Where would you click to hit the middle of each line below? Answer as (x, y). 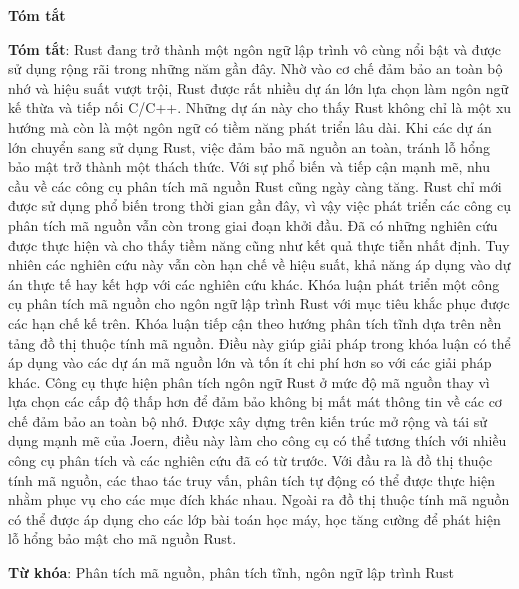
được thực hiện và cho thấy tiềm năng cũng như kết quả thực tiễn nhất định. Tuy (259, 244)
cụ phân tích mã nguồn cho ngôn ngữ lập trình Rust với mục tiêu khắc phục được (259, 303)
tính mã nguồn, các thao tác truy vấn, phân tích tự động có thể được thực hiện (251, 479)
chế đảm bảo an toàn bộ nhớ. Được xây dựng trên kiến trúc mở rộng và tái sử (248, 420)
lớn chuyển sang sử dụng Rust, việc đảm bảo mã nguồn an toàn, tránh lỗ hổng (249, 146)
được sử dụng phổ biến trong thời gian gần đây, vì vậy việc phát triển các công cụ (260, 205)
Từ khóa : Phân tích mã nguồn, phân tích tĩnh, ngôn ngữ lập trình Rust (231, 572)
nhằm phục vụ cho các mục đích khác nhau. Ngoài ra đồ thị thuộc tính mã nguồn (259, 499)
